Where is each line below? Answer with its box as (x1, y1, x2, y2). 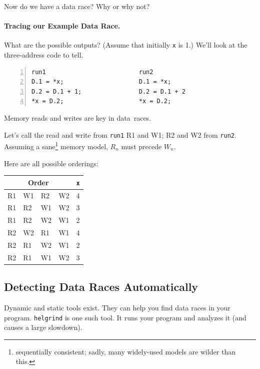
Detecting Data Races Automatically (4, 279, 198, 294)
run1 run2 (31, 68, 153, 76)
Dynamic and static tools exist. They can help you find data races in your (4, 302, 230, 313)
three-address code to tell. (4, 50, 83, 60)
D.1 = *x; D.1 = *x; (31, 78, 171, 86)
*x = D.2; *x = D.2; (31, 98, 171, 105)
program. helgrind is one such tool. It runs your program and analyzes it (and (4, 312, 246, 322)
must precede (121, 141, 162, 151)
